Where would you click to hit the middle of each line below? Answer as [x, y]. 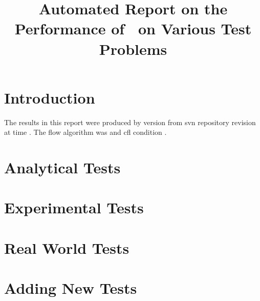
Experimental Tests [74, 207]
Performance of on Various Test [133, 28]
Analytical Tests [62, 167]
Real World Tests [67, 247]
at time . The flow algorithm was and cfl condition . [85, 132]
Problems [133, 48]
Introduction [50, 97]
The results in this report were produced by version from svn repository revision [130, 122]
